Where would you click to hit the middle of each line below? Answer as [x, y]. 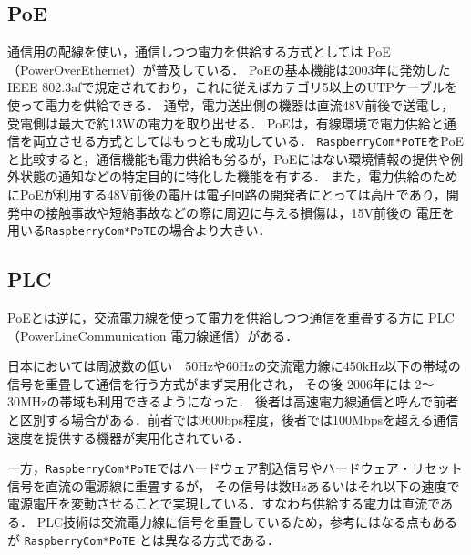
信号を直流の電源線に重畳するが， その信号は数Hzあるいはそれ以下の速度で [234, 485]
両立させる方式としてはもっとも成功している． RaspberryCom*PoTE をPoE [248, 141]
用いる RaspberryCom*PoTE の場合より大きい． [139, 230]
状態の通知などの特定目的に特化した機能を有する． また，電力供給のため [239, 176]
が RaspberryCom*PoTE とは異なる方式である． [143, 539]
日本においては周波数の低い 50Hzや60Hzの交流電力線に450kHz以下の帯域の [234, 366]
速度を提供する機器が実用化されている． [128, 437]
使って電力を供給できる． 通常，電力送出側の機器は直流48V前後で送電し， [231, 104]
